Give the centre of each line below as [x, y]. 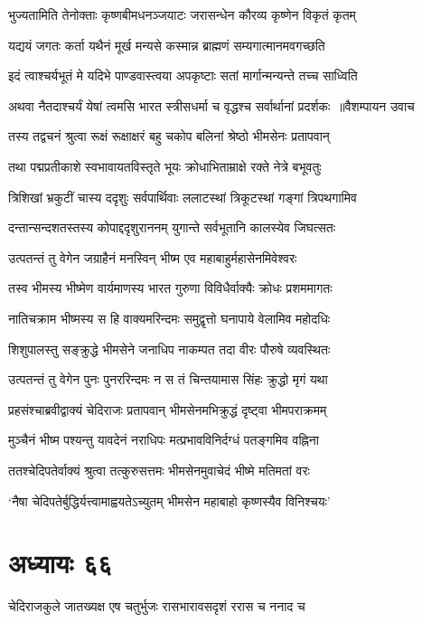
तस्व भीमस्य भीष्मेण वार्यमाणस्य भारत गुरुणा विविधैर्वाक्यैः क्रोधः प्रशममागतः [170, 288]
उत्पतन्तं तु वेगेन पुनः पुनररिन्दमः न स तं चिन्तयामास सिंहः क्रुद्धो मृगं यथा [168, 379]
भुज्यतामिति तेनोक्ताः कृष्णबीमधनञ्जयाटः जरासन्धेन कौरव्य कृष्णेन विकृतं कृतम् [182, 14]
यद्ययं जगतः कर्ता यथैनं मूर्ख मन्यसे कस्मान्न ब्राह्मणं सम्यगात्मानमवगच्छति [167, 45]
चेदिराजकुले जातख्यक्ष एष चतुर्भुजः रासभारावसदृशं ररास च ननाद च [157, 606]
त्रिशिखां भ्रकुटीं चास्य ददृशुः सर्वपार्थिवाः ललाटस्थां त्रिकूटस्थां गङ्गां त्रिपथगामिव [183, 197]
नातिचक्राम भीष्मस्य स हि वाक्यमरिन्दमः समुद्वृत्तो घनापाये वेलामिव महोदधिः [169, 318]
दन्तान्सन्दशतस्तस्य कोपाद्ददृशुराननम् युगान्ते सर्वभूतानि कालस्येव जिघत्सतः [172, 227]
